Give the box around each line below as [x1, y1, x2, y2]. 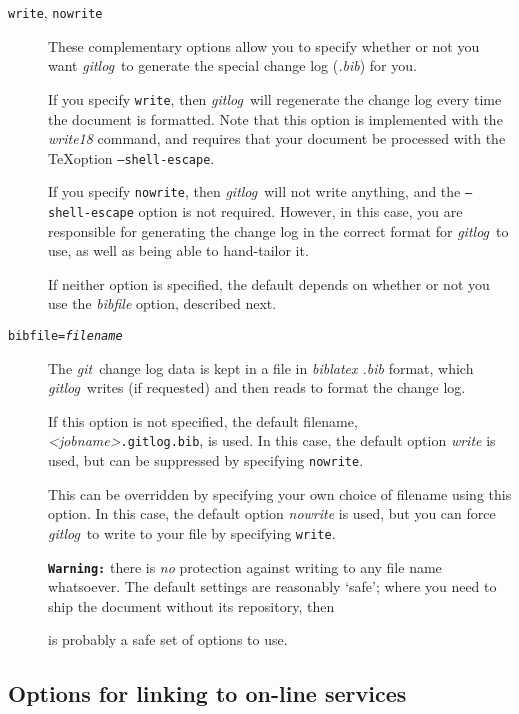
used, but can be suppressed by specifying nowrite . [48, 450, 364, 471]
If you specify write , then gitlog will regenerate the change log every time [48, 88, 502, 109]
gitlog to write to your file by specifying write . [48, 522, 336, 543]
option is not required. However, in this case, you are [138, 201, 463, 221]
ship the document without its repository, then [48, 595, 335, 616]
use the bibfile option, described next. [48, 293, 277, 314]
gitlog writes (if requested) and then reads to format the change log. [48, 377, 466, 398]
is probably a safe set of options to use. [48, 629, 288, 650]
